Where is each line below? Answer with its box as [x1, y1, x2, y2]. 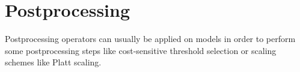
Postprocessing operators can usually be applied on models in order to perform [5, 32, 296, 45]
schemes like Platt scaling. [5, 56, 102, 68]
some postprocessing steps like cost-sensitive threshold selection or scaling [5, 44, 277, 56]
